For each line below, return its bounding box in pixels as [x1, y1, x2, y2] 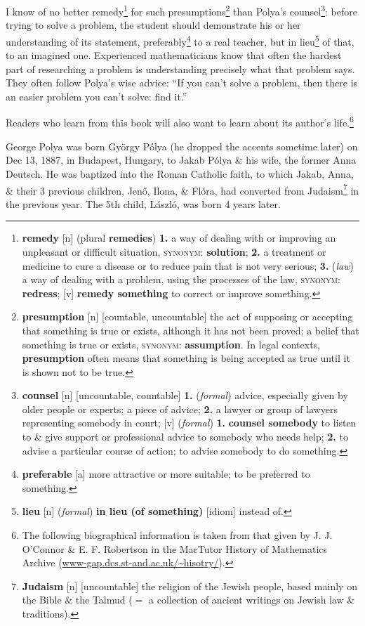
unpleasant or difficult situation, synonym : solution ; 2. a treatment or [22, 244, 326, 259]
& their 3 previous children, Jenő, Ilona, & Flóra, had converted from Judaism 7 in [6, 181, 359, 197]
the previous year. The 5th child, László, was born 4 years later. [6, 196, 281, 211]
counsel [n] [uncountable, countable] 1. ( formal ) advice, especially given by [22, 388, 348, 403]
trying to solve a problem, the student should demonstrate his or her [6, 18, 301, 32]
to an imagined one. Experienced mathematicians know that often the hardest [6, 48, 342, 63]
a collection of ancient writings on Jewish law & [149, 592, 355, 607]
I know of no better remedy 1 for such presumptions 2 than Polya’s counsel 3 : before [6, 2, 357, 18]
